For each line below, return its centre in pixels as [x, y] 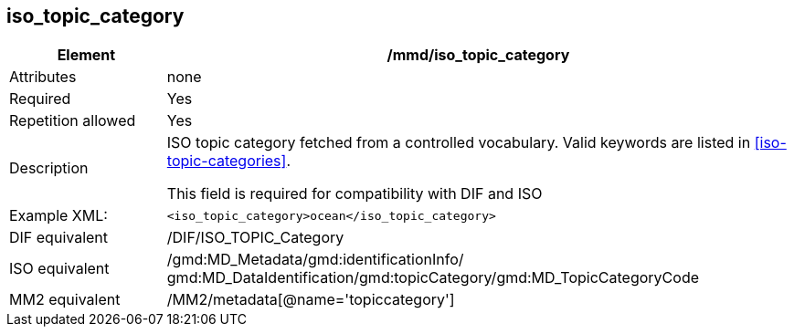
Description [49, 168]
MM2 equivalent [65, 300]
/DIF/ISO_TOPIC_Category [255, 238]
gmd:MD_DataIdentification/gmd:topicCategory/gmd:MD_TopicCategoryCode [433, 278]
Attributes [43, 77]
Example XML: [58, 216]
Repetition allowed [73, 121]
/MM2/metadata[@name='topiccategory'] [311, 300]
